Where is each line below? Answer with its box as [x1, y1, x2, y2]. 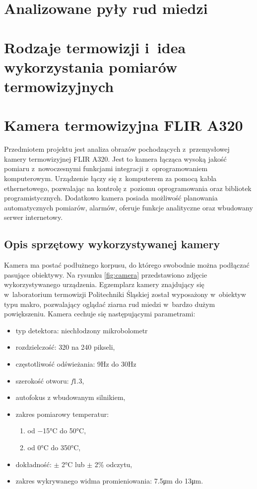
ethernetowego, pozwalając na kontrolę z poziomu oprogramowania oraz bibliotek [4, 183, 252, 193]
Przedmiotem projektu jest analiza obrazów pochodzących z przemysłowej [4, 144, 230, 154]
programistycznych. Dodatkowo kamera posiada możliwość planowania [4, 193, 218, 203]
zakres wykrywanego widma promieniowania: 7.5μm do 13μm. [15, 476, 203, 486]
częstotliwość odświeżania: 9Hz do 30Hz [15, 358, 136, 369]
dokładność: [15, 459, 52, 469]
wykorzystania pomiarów [4, 56, 178, 77]
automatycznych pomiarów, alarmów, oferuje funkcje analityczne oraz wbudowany [4, 202, 253, 212]
